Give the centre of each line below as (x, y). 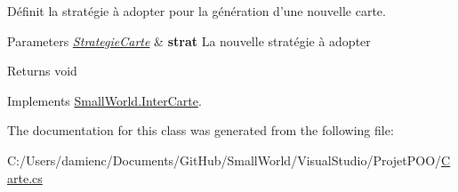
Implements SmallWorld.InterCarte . (104, 100)
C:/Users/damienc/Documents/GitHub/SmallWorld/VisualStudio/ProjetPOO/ (225, 160)
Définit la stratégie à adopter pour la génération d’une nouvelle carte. (197, 11)
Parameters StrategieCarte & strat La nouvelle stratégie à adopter (189, 40)
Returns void (42, 71)
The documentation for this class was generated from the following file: (201, 130)
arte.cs (25, 177)
